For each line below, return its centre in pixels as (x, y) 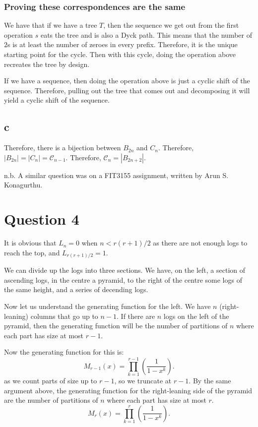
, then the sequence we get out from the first (171, 25)
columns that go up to (64, 316)
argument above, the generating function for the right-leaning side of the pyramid (128, 390)
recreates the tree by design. (47, 64)
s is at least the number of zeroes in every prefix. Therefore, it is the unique (123, 44)
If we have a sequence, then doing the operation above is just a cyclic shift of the (127, 81)
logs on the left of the (196, 316)
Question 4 (42, 219)
